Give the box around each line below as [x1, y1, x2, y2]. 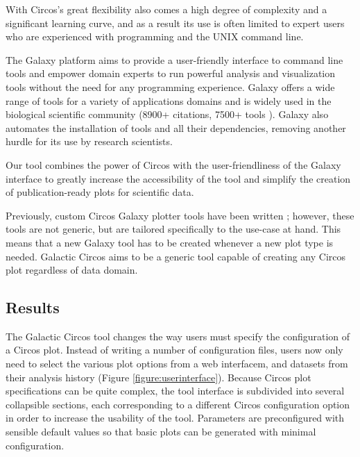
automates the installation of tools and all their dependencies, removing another [6, 120, 346, 135]
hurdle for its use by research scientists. [6, 134, 173, 149]
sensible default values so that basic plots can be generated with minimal [6, 424, 316, 439]
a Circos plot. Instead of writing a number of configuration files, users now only [6, 342, 343, 357]
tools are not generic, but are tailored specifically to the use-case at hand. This [6, 222, 341, 236]
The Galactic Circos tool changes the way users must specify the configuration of [6, 329, 350, 343]
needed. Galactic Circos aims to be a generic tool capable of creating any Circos [6, 249, 346, 263]
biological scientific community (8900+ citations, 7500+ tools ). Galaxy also [6, 107, 329, 122]
